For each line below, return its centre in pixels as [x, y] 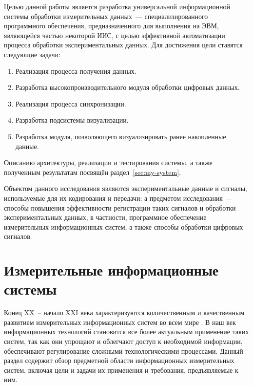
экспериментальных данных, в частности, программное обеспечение [105, 217]
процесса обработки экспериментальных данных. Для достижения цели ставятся [123, 45]
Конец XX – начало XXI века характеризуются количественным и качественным [124, 312]
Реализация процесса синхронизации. [71, 103]
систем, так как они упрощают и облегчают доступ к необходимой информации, [123, 341]
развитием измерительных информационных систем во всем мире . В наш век [120, 322]
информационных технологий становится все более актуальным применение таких [126, 332]
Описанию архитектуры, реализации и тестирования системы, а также [108, 162]
